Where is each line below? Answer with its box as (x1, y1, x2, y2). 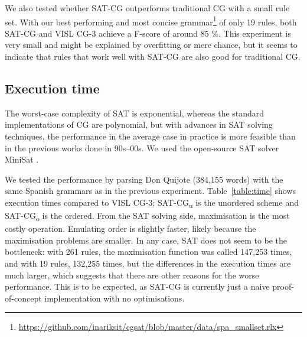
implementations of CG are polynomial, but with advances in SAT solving (5, 118, 273, 131)
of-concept (5, 291, 42, 304)
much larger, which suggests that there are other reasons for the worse (5, 268, 259, 281)
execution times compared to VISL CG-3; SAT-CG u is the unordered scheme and (5, 196, 299, 210)
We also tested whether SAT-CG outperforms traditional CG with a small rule (5, 2, 290, 14)
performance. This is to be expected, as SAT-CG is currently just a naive (5, 280, 270, 293)
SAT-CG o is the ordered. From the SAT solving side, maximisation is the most (5, 209, 290, 223)
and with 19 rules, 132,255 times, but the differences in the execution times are (5, 257, 291, 270)
